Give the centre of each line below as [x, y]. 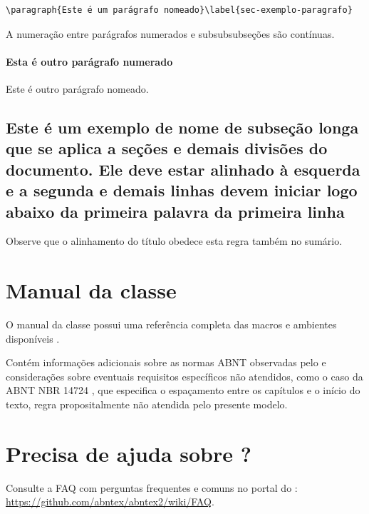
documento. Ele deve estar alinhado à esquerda [183, 169]
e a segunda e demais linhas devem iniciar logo [182, 190]
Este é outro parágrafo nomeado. [77, 88]
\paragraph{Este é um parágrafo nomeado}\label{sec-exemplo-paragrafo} [179, 10]
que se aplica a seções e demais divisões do [167, 148]
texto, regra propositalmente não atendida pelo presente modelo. [147, 404]
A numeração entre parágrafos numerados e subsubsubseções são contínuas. [170, 33]
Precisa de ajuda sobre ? [129, 453]
